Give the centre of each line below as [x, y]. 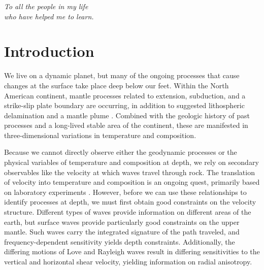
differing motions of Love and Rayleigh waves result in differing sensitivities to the [132, 251]
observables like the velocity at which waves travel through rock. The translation [129, 172]
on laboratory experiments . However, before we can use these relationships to [125, 192]
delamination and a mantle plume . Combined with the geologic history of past [127, 115]
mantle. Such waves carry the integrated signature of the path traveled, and [122, 232]
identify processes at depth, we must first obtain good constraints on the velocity [130, 202]
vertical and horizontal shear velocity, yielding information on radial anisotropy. [128, 261]
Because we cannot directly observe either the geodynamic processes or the [121, 152]
